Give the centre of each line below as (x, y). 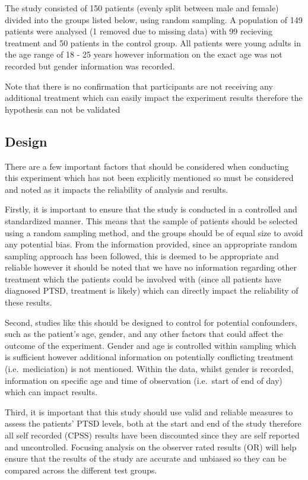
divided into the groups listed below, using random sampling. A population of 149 (154, 19)
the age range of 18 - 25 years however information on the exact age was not (144, 54)
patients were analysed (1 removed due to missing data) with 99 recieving (139, 31)
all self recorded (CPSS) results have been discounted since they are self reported (152, 435)
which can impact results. (51, 392)
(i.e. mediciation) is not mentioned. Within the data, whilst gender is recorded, (149, 369)
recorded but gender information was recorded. (90, 66)
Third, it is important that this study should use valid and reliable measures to (149, 411)
